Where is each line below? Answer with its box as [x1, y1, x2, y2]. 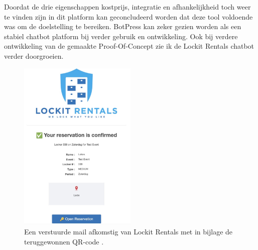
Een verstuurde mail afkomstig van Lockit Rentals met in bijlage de [24, 226, 233, 237]
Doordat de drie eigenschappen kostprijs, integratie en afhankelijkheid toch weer [4, 2, 251, 12]
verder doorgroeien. [4, 50, 64, 61]
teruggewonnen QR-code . [24, 236, 104, 246]
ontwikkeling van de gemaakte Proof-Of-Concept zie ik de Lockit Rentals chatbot [4, 41, 254, 51]
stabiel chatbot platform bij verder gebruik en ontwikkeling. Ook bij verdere [4, 31, 238, 41]
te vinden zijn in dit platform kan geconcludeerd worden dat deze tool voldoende [4, 11, 253, 22]
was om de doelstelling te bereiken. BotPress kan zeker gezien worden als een [4, 21, 241, 32]
